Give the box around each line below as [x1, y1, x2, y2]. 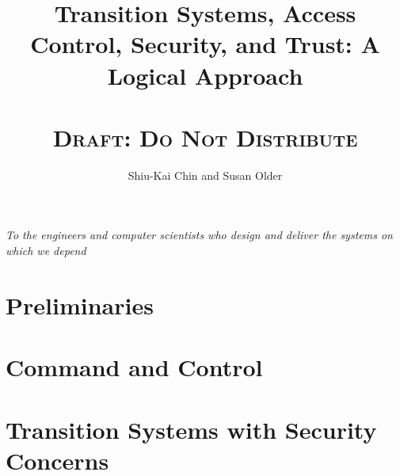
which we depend [6, 242, 86, 259]
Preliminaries [6, 288, 154, 321]
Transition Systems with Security [6, 413, 377, 445]
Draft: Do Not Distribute [52, 120, 358, 153]
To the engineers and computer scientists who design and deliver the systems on [6, 227, 393, 243]
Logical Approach [107, 59, 303, 91]
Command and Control [6, 351, 263, 383]
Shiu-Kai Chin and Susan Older [128, 166, 283, 183]
